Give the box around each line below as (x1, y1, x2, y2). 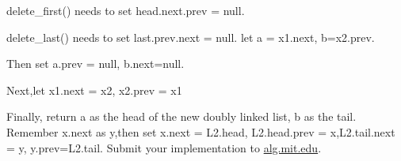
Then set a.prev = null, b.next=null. (6, 55, 185, 72)
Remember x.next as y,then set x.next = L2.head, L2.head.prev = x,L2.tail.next (6, 123, 395, 140)
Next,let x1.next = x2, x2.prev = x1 (6, 81, 182, 98)
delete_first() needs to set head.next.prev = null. (6, 2, 245, 18)
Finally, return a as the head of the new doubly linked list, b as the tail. (6, 108, 357, 125)
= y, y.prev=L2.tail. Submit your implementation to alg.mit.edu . (6, 139, 322, 155)
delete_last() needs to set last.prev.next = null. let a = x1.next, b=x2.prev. (6, 28, 375, 45)
